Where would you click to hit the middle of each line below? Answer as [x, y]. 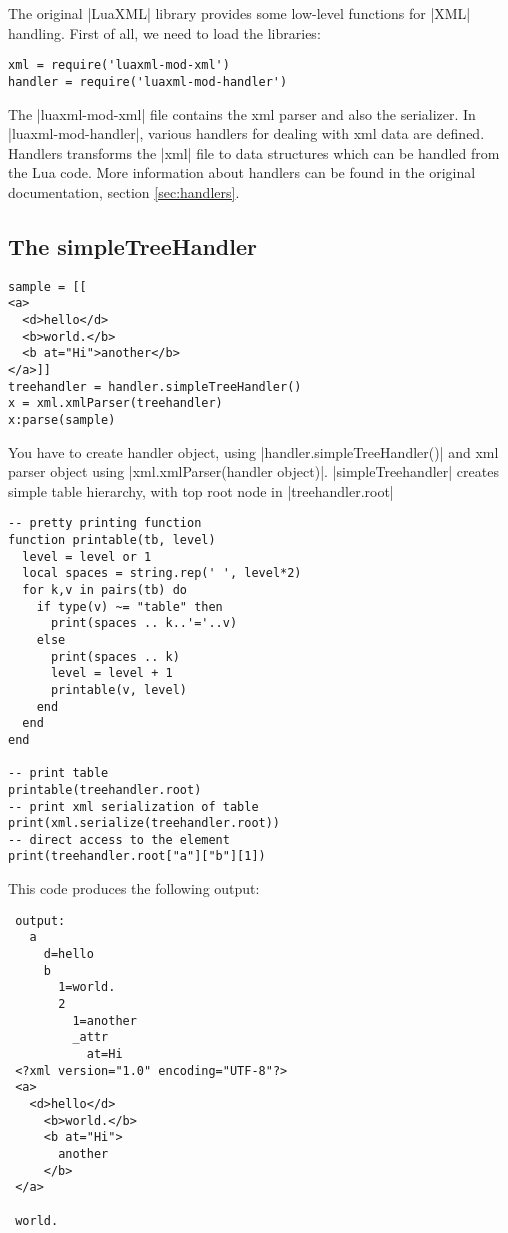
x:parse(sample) [62, 419]
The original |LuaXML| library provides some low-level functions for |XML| [239, 13]
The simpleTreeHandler [132, 245]
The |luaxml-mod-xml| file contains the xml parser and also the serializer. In [242, 113]
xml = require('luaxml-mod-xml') [119, 65]
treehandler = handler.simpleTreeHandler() [155, 386]
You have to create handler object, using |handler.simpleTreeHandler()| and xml [253, 451]
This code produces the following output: [134, 888]
